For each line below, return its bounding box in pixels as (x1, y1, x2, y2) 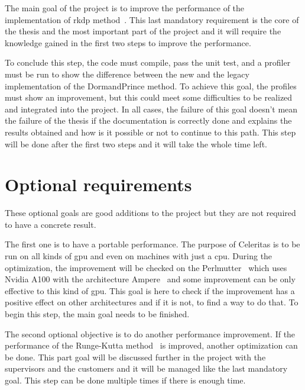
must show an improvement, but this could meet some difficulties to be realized (5, 91, 293, 104)
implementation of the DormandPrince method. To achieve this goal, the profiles (5, 79, 297, 92)
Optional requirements (5, 172, 192, 196)
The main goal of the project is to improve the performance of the (5, 2, 245, 14)
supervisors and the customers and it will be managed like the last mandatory (5, 362, 288, 375)
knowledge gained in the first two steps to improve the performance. (5, 36, 251, 49)
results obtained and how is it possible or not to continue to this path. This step (5, 125, 296, 138)
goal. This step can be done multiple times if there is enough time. (5, 373, 246, 386)
